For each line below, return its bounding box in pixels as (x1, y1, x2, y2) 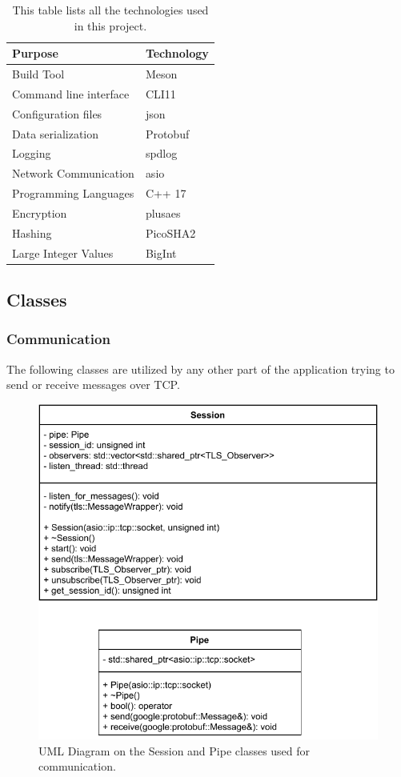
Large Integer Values (12, 244, 114, 261)
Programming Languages (12, 185, 134, 202)
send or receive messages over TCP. (6, 376, 180, 393)
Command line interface (12, 85, 130, 102)
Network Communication (12, 165, 134, 182)
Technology (145, 45, 209, 62)
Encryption (12, 204, 67, 221)
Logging (12, 145, 51, 162)
